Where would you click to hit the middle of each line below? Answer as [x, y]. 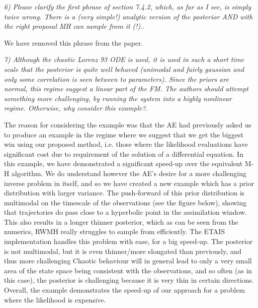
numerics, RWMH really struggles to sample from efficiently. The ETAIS [115, 231]
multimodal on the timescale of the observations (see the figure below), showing [125, 202]
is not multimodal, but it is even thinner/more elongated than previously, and [123, 251]
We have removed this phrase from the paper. [74, 42]
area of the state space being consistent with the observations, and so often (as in [128, 270]
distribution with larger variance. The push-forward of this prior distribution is [124, 193]
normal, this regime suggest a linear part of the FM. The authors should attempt [126, 89]
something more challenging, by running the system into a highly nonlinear [118, 98]
